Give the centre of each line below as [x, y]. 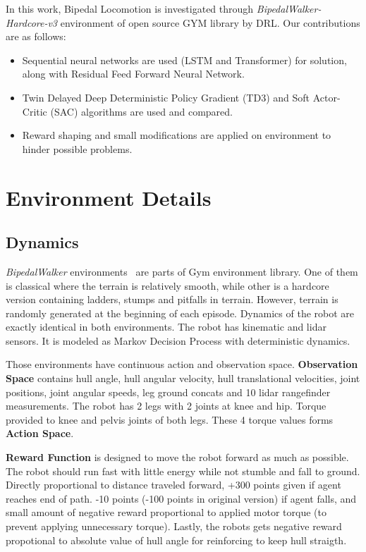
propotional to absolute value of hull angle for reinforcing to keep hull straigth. [176, 540]
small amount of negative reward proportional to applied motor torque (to [166, 512]
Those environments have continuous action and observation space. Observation [182, 364]
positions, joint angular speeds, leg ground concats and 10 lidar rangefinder [168, 392]
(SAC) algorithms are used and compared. [141, 111]
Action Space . [40, 433]
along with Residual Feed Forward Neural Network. [133, 74]
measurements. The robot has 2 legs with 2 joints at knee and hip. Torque [166, 406]
